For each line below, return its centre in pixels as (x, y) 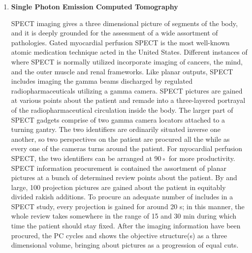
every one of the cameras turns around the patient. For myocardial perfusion (127, 148)
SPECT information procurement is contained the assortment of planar (119, 168)
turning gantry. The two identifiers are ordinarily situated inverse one (116, 129)
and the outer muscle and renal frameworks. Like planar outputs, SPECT (122, 71)
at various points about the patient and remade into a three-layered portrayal (128, 100)
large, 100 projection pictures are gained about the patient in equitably (118, 187)
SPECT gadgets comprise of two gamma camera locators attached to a (118, 119)
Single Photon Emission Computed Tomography (94, 6)
